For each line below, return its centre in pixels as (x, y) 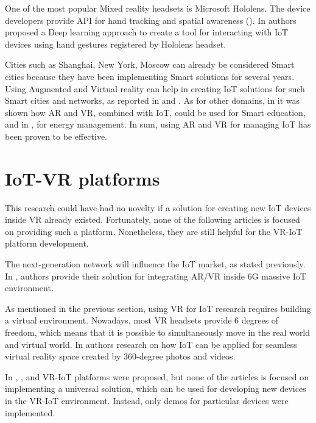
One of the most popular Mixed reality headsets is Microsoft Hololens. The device (158, 8)
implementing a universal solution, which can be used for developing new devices (156, 389)
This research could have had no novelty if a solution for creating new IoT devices (158, 207)
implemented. (30, 412)
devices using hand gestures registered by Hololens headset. (116, 44)
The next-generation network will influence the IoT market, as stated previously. (155, 264)
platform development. (47, 243)
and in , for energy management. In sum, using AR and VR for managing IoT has (158, 124)
